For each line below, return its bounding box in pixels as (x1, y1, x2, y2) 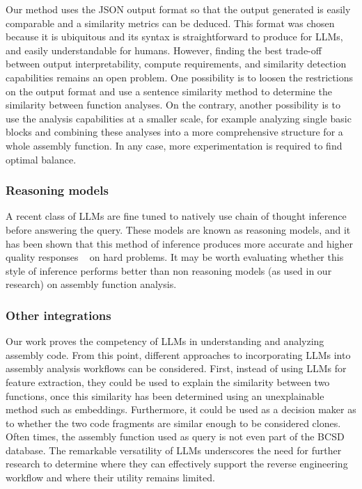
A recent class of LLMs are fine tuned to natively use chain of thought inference (6, 209, 347, 223)
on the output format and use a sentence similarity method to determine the (6, 83, 332, 98)
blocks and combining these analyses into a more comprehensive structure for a (6, 125, 343, 139)
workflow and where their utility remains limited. (6, 470, 215, 485)
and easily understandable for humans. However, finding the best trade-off (6, 42, 322, 57)
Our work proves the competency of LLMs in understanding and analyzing (6, 334, 324, 348)
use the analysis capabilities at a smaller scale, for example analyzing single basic (6, 111, 352, 125)
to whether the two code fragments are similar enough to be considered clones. (6, 415, 341, 430)
